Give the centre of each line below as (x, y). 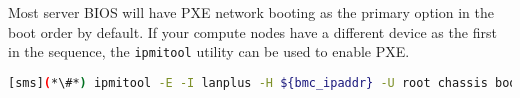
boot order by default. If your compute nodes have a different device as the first (252, 31)
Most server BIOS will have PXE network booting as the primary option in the (251, 12)
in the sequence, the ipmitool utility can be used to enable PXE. (209, 51)
